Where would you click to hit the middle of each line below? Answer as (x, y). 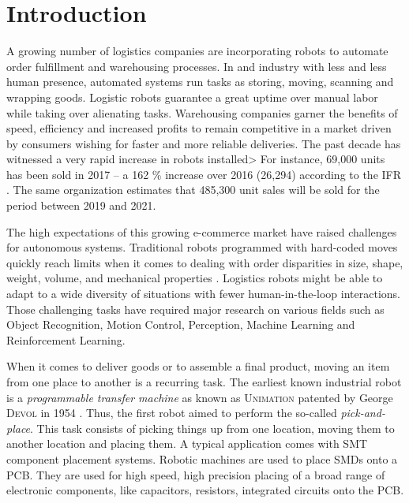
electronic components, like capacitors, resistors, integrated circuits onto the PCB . (205, 490)
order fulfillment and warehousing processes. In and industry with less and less (197, 66)
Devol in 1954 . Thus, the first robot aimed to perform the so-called (172, 413)
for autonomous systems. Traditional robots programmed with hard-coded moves (202, 247)
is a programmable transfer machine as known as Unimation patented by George (200, 397)
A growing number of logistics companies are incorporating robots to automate (197, 51)
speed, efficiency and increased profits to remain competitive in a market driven (199, 128)
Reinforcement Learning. (66, 339)
